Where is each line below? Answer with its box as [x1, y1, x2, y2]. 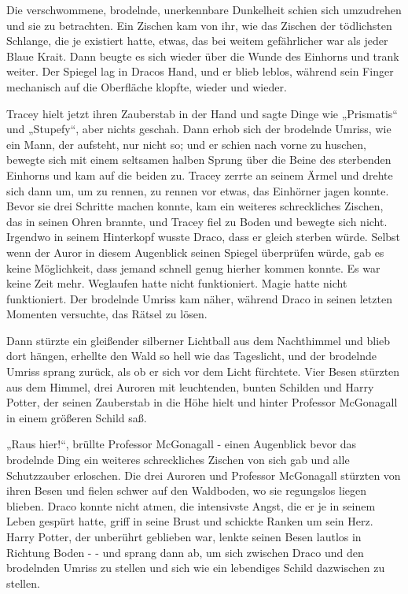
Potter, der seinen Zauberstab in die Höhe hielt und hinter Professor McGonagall [6, 394, 398, 410]
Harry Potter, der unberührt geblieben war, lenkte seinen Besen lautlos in [6, 529, 362, 544]
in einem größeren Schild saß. [6, 409, 147, 425]
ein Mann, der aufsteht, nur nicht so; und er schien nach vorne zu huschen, [6, 136, 366, 152]
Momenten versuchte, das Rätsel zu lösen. [6, 306, 208, 322]
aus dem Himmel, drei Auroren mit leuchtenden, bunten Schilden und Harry [6, 378, 374, 395]
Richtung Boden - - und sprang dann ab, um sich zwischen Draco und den [6, 544, 364, 560]
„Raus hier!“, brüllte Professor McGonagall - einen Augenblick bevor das [6, 436, 357, 452]
